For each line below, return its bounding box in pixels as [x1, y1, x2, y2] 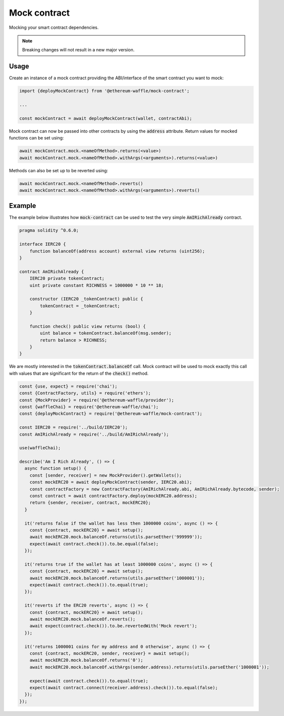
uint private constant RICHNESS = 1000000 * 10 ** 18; [29, 282, 164, 288]
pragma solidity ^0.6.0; [19, 228, 79, 233]
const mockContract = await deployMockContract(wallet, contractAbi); [19, 115, 193, 121]
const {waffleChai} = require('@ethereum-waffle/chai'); [19, 404, 159, 410]
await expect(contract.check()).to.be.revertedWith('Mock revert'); [29, 623, 197, 629]
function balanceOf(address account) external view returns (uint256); [29, 248, 205, 254]
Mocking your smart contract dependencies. [9, 24, 99, 30]
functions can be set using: [9, 135, 64, 141]
